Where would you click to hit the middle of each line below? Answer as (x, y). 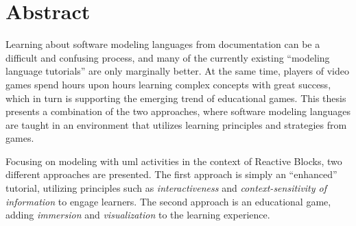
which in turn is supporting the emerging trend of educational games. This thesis (176, 98)
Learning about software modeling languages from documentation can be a (163, 44)
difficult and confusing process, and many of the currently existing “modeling (168, 57)
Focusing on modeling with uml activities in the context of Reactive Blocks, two (174, 161)
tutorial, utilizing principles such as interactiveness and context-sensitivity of (166, 188)
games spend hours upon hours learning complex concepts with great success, (168, 84)
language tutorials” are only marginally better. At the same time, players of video (177, 71)
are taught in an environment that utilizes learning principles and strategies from (176, 124)
